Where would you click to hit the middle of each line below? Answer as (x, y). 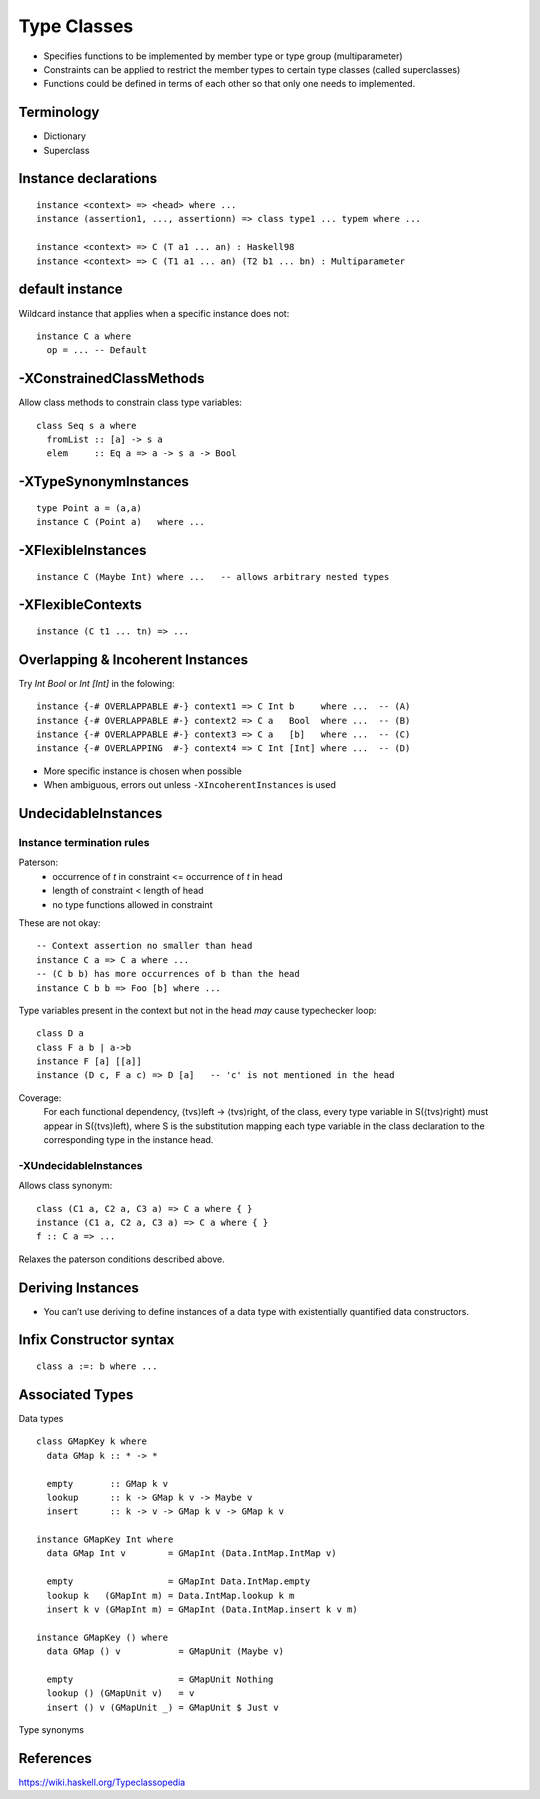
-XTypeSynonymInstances (104, 481)
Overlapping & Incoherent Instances (133, 659)
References (55, 1758)
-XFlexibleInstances (82, 550)
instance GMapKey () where (102, 1637)
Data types (41, 1418)
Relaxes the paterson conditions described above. (121, 1259)
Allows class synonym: (65, 1186)
